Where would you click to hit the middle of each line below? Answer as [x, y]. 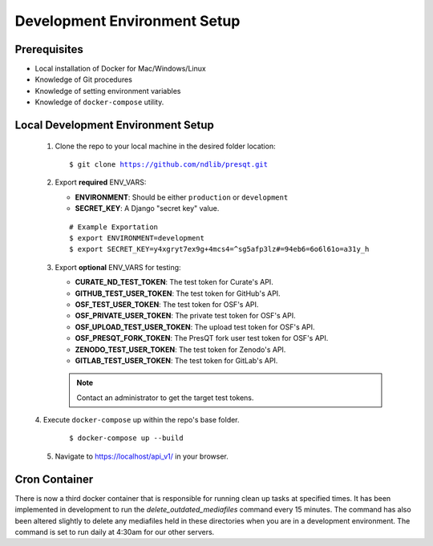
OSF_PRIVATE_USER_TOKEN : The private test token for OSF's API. [185, 316]
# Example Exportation [114, 227]
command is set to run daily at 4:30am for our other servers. [115, 532]
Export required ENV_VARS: [101, 182]
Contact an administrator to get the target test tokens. [165, 398]
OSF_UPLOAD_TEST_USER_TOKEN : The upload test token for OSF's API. [195, 327]
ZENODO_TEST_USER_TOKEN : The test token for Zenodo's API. [180, 350]
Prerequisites [49, 49]
